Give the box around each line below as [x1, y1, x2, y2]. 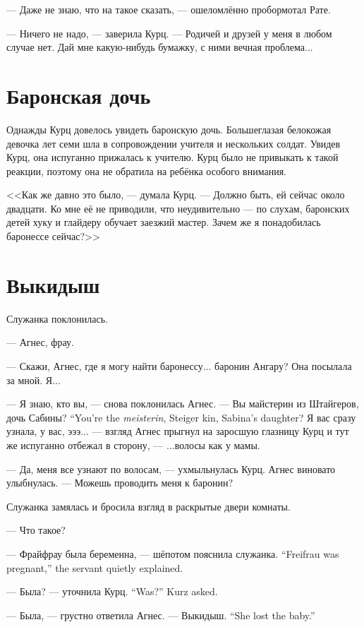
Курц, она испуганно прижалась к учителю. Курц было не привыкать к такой [6, 150, 339, 165]
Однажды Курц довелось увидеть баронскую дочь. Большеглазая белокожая [6, 121, 332, 136]
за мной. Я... [6, 372, 61, 387]
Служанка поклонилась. [6, 311, 108, 326]
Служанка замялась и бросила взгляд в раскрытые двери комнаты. [6, 498, 291, 513]
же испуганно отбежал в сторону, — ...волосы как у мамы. [6, 437, 260, 452]
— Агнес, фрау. [6, 335, 74, 350]
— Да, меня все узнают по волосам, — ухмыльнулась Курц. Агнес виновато [6, 461, 336, 476]
